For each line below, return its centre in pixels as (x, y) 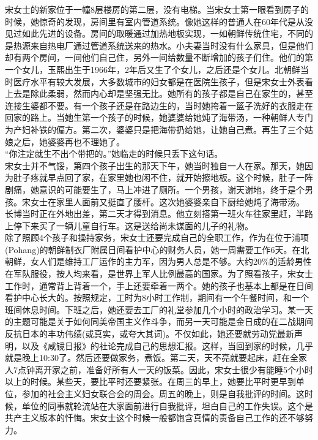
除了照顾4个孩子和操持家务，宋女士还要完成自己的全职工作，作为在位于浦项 (157, 237)
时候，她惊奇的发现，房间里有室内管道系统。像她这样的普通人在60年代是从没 (159, 21)
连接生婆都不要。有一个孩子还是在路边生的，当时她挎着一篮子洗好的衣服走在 (159, 105)
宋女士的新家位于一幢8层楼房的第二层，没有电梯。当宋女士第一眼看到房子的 (157, 9)
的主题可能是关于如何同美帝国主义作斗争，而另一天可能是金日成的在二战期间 (159, 321)
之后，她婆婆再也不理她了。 (69, 141)
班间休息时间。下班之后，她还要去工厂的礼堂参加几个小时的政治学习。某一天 (159, 309)
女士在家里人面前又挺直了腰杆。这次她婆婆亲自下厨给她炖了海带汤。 (167, 201)
